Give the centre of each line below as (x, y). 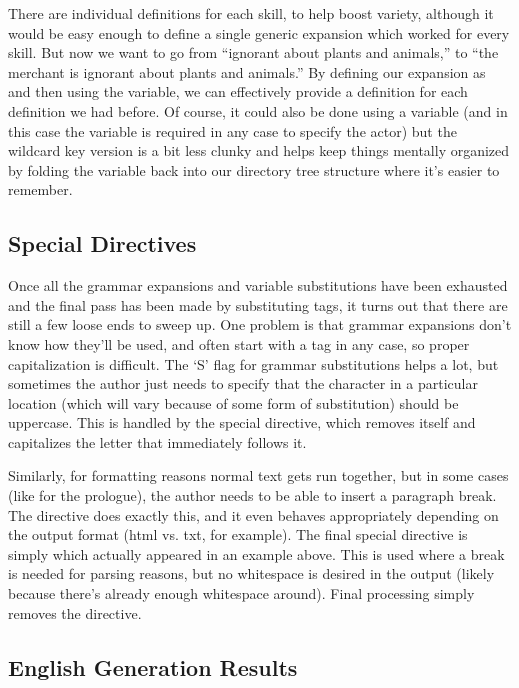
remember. (40, 189)
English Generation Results (153, 666)
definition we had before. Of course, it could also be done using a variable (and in (258, 110)
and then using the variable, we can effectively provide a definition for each (238, 91)
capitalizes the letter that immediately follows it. (157, 441)
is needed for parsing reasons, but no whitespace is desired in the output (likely (251, 573)
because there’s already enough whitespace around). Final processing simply (241, 593)
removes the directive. (75, 612)
